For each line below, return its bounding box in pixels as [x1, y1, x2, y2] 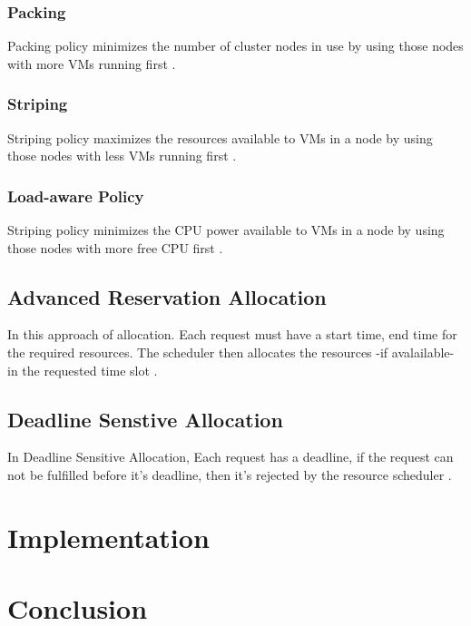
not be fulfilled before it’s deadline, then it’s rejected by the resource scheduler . [7, 465, 452, 484]
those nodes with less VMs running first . [7, 146, 237, 165]
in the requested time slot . [7, 360, 158, 379]
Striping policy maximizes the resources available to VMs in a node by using [7, 128, 433, 147]
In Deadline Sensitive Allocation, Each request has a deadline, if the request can [7, 447, 454, 466]
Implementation [7, 518, 210, 555]
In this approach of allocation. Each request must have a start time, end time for [7, 325, 457, 344]
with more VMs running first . [7, 54, 176, 73]
